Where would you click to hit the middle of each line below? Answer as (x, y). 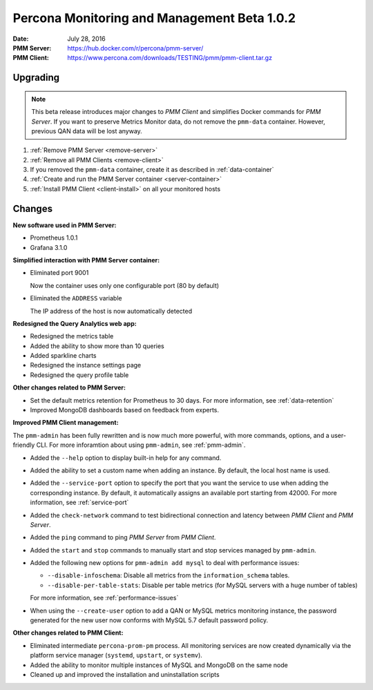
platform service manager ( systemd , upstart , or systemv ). (116, 655)
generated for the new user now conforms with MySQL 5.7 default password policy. (149, 620)
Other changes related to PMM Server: (69, 387)
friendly (24, 445)
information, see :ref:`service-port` (79, 502)
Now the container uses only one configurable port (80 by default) (125, 285)
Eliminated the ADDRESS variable (76, 298)
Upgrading (36, 78)
